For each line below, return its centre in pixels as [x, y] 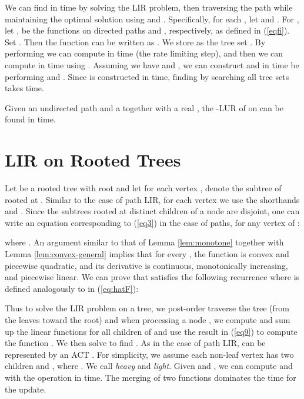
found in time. [30, 119]
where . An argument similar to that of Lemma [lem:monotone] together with [144, 242]
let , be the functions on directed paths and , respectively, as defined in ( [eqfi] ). [147, 30]
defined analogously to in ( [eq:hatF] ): [72, 288]
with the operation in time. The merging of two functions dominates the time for [151, 377]
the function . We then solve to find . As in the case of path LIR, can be [135, 343]
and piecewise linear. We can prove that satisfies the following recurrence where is [152, 277]
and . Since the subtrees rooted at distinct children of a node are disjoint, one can [152, 211]
